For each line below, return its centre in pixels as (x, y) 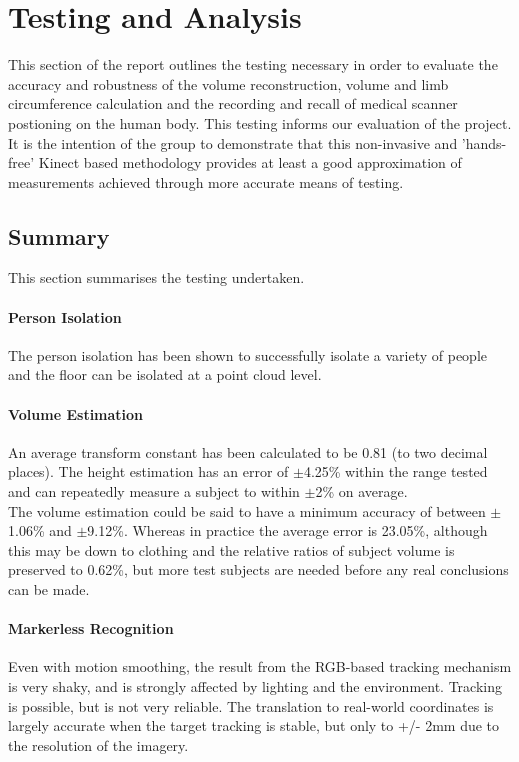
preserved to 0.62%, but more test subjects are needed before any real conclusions (258, 569)
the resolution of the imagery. (98, 744)
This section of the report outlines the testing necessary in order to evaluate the (253, 64)
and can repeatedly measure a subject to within (154, 491)
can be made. (49, 589)
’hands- (484, 142)
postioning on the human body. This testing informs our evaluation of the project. (260, 122)
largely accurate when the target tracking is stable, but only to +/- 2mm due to (254, 725)
